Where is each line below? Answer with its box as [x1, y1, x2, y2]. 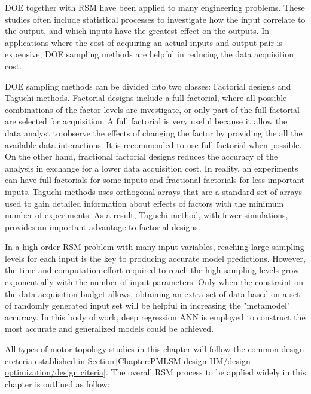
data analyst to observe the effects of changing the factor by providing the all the [5, 126, 303, 139]
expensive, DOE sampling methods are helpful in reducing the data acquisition [5, 48, 294, 60]
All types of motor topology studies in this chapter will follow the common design [5, 343, 304, 355]
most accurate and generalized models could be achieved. [5, 322, 214, 335]
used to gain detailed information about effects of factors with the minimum [5, 197, 284, 209]
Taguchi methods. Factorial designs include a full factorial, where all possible [5, 91, 287, 104]
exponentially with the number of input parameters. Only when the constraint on [5, 276, 303, 288]
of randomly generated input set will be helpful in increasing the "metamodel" [5, 299, 291, 311]
